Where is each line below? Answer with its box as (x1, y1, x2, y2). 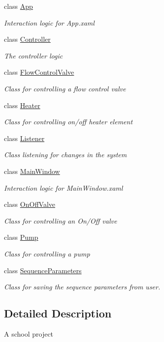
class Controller (4, 34, 51, 44)
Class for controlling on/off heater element (4, 116, 133, 127)
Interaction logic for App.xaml (4, 17, 95, 28)
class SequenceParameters (4, 265, 82, 275)
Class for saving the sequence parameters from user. (4, 282, 161, 292)
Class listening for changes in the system (4, 149, 127, 160)
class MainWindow (4, 166, 60, 176)
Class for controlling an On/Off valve (4, 215, 117, 226)
